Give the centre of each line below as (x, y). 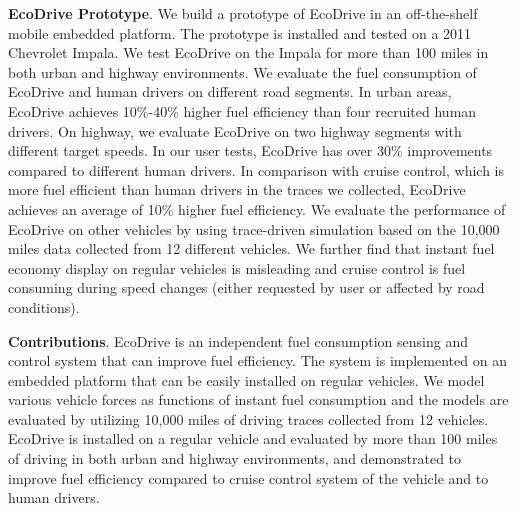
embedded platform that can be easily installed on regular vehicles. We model (246, 379)
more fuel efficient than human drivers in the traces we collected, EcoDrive (237, 189)
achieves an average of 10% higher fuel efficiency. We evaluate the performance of (257, 208)
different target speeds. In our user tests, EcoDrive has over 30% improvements (250, 150)
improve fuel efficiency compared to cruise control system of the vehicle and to (248, 477)
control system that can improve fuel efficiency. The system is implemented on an (257, 360)
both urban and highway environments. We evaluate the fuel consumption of (242, 71)
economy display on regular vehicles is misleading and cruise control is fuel (237, 267)
